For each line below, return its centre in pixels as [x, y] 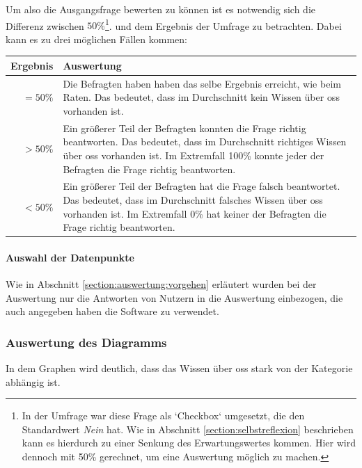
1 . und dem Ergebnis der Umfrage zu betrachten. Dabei [223, 24]
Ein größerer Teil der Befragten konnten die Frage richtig [184, 128]
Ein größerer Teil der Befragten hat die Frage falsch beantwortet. [202, 186]
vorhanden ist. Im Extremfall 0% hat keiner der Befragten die [195, 213]
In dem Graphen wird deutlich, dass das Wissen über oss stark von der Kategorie [179, 368]
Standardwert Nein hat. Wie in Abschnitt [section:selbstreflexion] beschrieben [188, 429]
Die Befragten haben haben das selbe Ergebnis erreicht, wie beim [202, 83]
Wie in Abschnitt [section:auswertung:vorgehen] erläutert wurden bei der [161, 284]
